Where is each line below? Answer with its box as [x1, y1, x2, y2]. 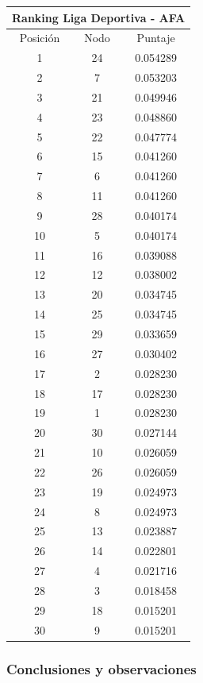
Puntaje [136, 29, 175, 46]
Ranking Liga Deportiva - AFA [12, 9, 186, 25]
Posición [19, 29, 60, 46]
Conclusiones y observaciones [6, 658, 197, 678]
